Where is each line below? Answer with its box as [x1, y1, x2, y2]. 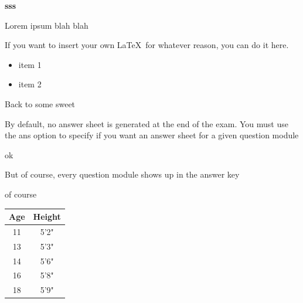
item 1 [18, 58, 42, 70]
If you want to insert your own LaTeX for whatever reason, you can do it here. [5, 39, 289, 51]
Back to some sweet [5, 97, 76, 110]
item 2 [18, 78, 42, 90]
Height [33, 210, 61, 223]
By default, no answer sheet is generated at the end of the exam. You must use [5, 117, 288, 130]
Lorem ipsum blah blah [5, 19, 88, 31]
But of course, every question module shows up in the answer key [5, 168, 240, 181]
